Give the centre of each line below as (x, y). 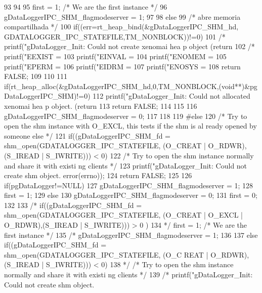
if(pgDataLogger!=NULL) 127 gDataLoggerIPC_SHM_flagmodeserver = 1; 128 (129, 185)
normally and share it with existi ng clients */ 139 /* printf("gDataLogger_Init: (128, 275)
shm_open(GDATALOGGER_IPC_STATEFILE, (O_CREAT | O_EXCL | (123, 215)
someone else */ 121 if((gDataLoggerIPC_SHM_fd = (87, 135)
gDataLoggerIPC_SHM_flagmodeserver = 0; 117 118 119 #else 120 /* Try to (126, 116)
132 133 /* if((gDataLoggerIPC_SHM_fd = (73, 205)
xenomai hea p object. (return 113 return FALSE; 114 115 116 (101, 106)
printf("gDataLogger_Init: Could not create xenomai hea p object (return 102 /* (129, 46)
